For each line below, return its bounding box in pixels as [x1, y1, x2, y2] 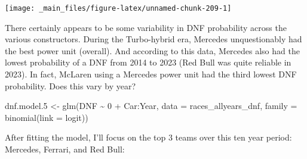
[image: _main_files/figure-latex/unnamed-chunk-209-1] [5, 4, 232, 13]
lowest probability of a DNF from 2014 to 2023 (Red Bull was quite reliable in [5, 56, 291, 68]
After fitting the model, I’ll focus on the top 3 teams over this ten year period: [5, 131, 292, 144]
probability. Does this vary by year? [5, 79, 136, 92]
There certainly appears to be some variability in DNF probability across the [5, 21, 287, 33]
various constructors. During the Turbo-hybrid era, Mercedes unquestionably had [5, 33, 302, 45]
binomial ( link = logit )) [5, 111, 88, 123]
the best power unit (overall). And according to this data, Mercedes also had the [5, 44, 300, 57]
